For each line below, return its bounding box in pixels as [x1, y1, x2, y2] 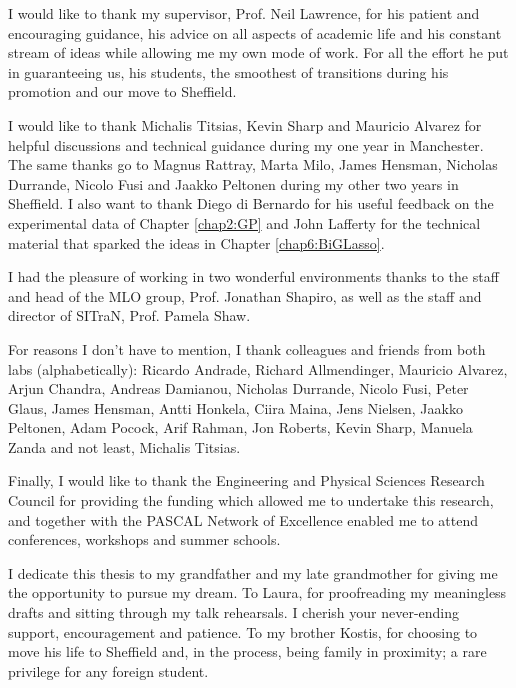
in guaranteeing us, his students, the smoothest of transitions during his [8, 61, 449, 82]
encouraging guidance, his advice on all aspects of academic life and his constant [8, 22, 502, 43]
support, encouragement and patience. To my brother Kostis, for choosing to [8, 621, 478, 642]
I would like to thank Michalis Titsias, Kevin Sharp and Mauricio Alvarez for [8, 114, 482, 135]
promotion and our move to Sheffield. [8, 81, 237, 102]
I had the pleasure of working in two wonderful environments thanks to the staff [8, 266, 499, 287]
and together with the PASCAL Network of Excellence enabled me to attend [8, 509, 479, 530]
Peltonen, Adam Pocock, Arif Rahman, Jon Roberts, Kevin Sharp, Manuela [8, 417, 473, 438]
